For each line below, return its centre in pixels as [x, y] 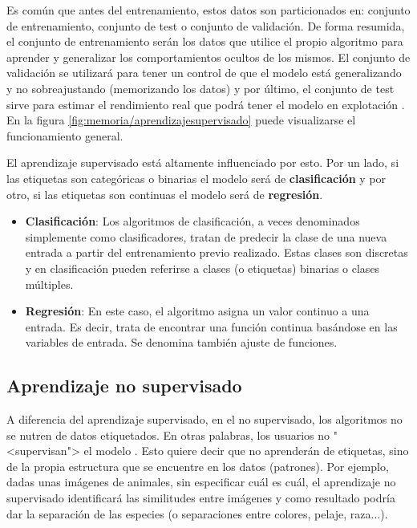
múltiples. [49, 284]
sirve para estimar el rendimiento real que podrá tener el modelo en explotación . [206, 104]
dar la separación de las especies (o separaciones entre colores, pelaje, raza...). [197, 513]
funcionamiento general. [65, 135]
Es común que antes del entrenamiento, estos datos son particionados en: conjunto [208, 10]
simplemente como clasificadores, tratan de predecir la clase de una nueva [206, 236]
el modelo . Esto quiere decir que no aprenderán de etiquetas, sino [246, 451]
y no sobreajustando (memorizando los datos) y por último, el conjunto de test [200, 88]
